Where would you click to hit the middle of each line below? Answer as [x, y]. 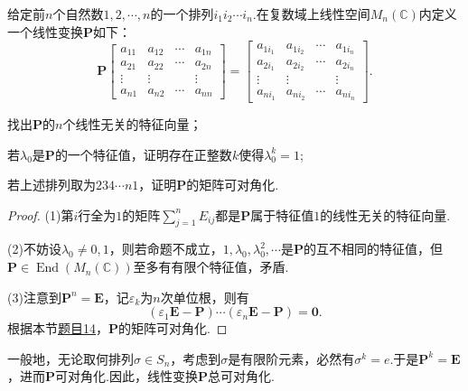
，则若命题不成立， [166, 249]
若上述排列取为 [51, 185]
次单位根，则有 [205, 297]
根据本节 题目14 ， [58, 328]
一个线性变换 [45, 31]
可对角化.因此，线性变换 [126, 376]
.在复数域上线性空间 [311, 14]
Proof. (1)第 [41, 214]
